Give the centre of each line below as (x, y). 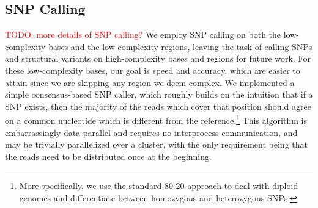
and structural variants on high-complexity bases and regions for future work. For (158, 58)
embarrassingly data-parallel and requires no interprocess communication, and (151, 132)
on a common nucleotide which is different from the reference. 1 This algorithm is (156, 120)
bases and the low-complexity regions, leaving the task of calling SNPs (180, 46)
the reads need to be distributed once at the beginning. (108, 156)
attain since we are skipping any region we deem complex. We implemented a (150, 82)
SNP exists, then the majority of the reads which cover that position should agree (158, 106)
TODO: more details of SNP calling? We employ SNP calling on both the (143, 34)
